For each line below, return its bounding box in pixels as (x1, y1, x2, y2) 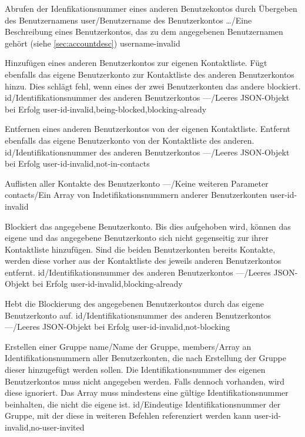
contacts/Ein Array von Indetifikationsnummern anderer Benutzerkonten (5, 188, 267, 201)
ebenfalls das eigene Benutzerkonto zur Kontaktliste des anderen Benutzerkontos (5, 68, 294, 80)
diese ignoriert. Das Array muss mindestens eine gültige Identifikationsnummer (5, 386, 289, 399)
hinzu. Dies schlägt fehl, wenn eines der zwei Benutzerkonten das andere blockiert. (5, 80, 301, 92)
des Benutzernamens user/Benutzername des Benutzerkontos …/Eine (5, 14, 252, 26)
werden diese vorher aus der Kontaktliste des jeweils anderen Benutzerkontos (5, 254, 281, 267)
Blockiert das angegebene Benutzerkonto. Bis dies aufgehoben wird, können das (5, 220, 291, 232)
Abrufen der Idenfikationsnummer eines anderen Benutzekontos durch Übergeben (5, 2, 297, 14)
